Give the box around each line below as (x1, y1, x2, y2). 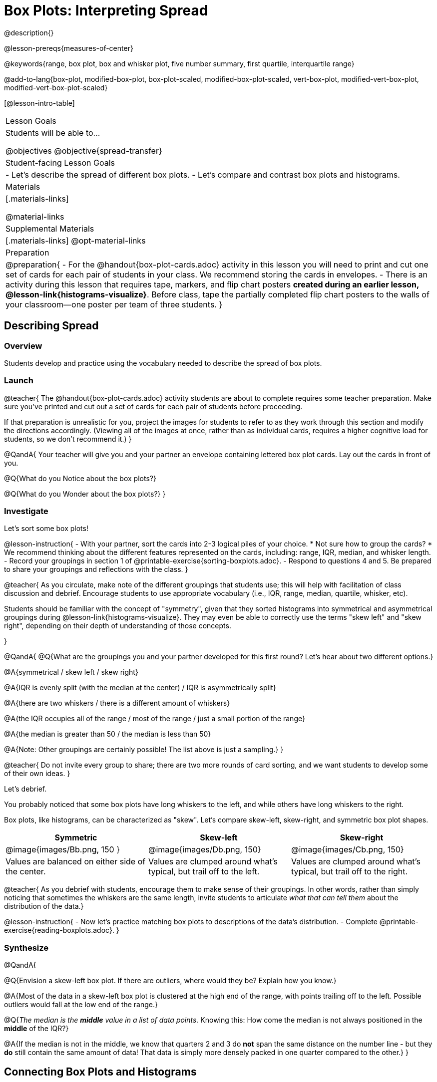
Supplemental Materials (5, 223, 94, 234)
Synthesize (4, 942, 49, 953)
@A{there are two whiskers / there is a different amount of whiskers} (4, 699, 230, 708)
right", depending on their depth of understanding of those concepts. (4, 621, 231, 630)
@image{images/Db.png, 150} (148, 844, 261, 855)
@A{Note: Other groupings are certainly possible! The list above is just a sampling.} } (4, 745, 284, 754)
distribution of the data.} (4, 902, 84, 911)
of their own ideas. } (4, 769, 70, 778)
